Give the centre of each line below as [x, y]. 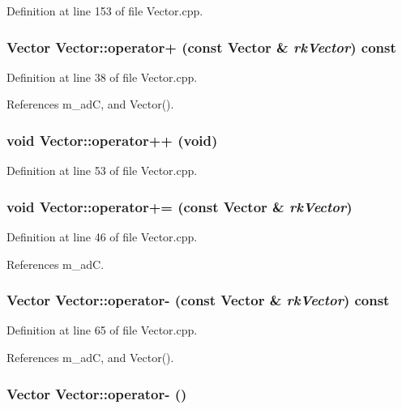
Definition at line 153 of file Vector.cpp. [105, 11]
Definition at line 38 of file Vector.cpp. [102, 77]
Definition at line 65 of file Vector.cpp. [102, 330]
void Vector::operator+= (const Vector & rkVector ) [180, 206]
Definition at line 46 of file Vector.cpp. [102, 237]
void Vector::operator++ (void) [112, 140]
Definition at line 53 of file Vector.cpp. [102, 170]
